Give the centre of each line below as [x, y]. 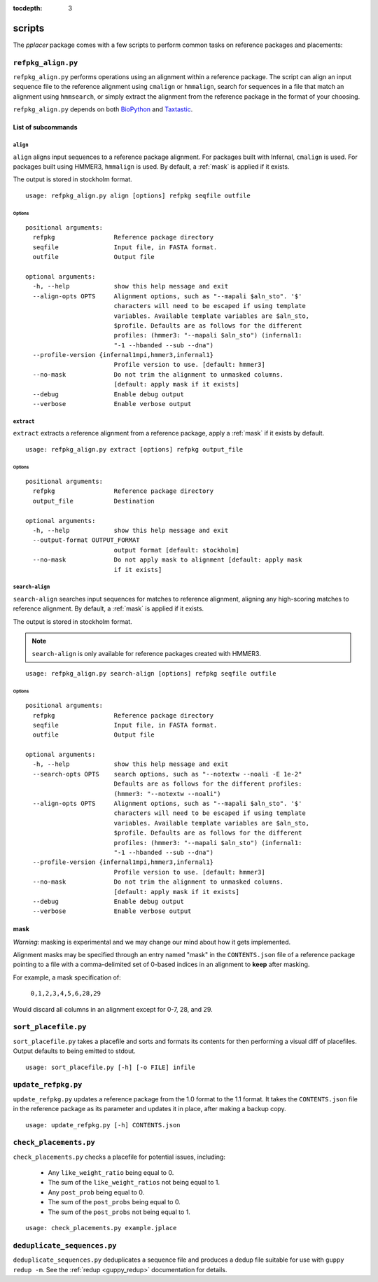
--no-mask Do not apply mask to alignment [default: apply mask [167, 560]
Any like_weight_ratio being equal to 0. [111, 1173]
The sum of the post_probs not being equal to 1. [119, 1212]
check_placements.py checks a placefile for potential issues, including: [119, 1157]
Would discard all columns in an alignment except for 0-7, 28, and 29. [113, 1009]
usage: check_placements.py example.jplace [101, 1228]
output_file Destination [94, 501]
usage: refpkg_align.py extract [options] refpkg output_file [134, 449]
